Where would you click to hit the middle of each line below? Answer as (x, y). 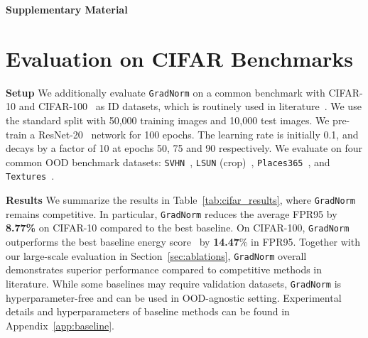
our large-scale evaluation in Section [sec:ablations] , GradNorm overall (156, 255)
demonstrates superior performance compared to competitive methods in (164, 269)
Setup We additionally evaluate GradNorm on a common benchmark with (166, 92)
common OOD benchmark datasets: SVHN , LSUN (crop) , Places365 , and (168, 162)
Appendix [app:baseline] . (60, 325)
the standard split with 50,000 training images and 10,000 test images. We (168, 120)
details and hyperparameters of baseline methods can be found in (148, 311)
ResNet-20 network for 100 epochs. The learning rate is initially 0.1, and (198, 134)
